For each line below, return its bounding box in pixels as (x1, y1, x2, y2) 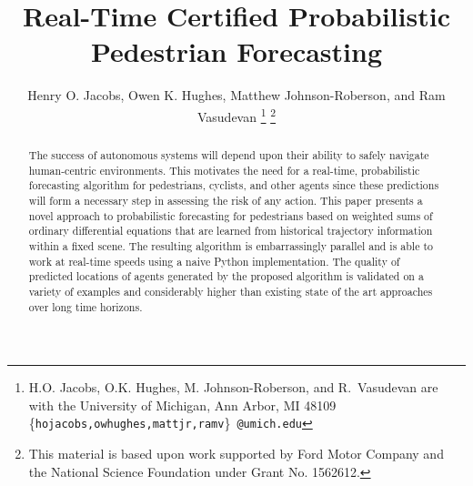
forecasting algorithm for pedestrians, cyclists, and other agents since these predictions (28, 177, 439, 193)
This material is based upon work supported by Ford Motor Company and (28, 444, 444, 463)
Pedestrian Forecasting (90, 33, 383, 70)
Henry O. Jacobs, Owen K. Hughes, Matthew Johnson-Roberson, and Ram (27, 86, 446, 105)
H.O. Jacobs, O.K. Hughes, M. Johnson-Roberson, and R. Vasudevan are (28, 378, 438, 397)
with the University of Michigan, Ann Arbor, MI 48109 (28, 395, 337, 414)
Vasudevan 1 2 (196, 104, 277, 126)
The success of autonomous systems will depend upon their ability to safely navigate (28, 147, 429, 162)
